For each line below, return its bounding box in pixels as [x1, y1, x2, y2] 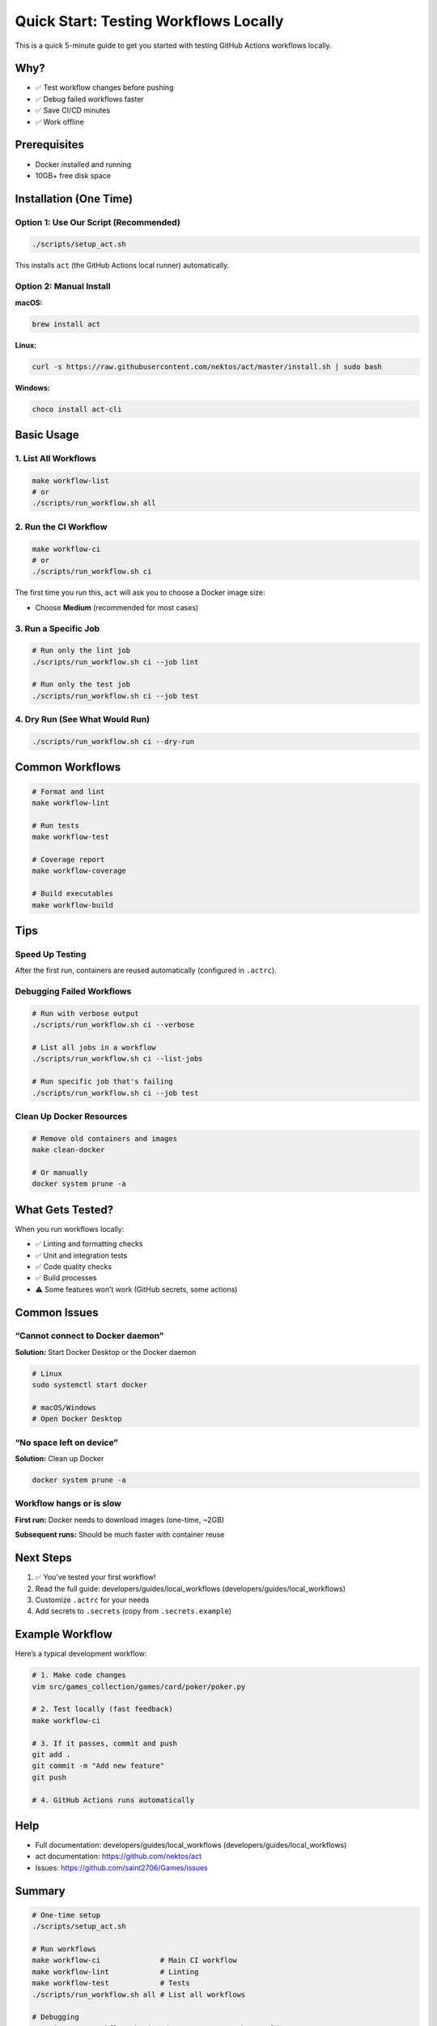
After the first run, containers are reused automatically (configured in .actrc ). [15, 965, 277, 976]
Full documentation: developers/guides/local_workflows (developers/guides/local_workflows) [35, 1840, 347, 1850]
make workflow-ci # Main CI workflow [32, 1955, 238, 1965]
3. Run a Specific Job [15, 622, 100, 634]
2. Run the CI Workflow [15, 521, 108, 532]
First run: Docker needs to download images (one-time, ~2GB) [15, 1515, 225, 1524]
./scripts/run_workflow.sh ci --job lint [32, 657, 199, 666]
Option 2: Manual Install [15, 280, 111, 292]
